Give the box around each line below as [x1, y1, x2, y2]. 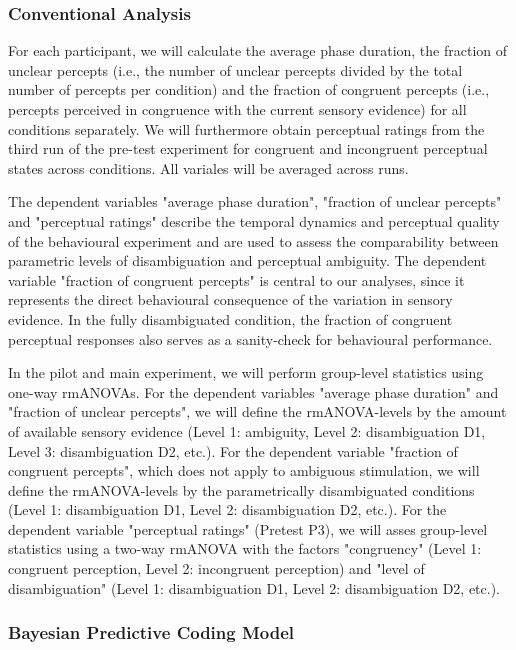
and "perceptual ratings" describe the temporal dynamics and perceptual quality [8, 210, 500, 231]
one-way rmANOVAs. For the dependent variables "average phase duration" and [8, 381, 499, 402]
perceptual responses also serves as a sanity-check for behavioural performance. [8, 328, 493, 349]
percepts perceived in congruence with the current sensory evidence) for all [8, 99, 467, 119]
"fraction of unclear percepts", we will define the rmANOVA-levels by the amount [8, 401, 507, 422]
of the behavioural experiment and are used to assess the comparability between [8, 230, 499, 251]
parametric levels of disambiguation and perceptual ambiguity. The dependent [8, 250, 487, 271]
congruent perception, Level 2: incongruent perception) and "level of [8, 558, 425, 579]
